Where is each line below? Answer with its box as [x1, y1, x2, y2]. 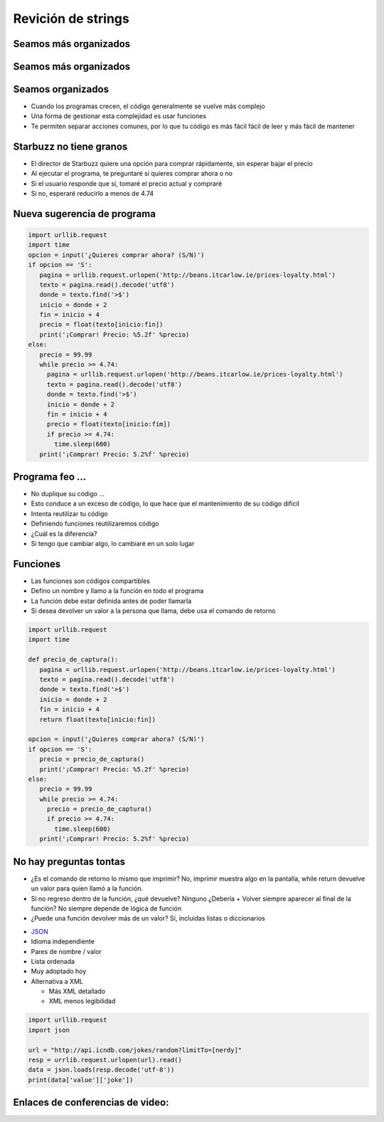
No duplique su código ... [31, 490, 105, 498]
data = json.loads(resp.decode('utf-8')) [28, 1066, 175, 1074]
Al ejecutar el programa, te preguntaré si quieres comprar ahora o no [31, 169, 233, 178]
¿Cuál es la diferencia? [31, 529, 97, 538]
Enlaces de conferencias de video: [13, 1096, 169, 1108]
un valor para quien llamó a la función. [31, 884, 144, 893]
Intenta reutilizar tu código [31, 509, 108, 518]
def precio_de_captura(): [28, 656, 119, 664]
